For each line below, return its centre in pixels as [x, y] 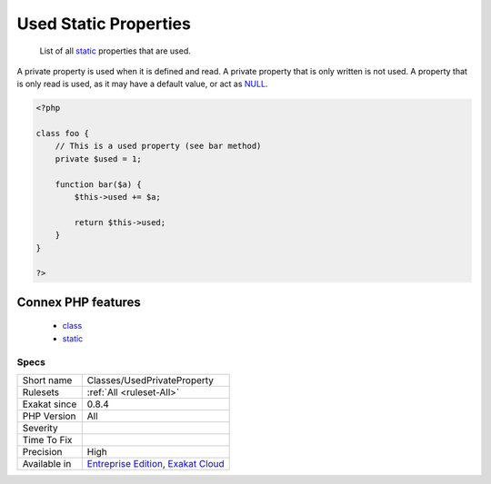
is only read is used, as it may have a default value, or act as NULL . [142, 84]
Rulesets [40, 392]
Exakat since [50, 404]
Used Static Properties [104, 24]
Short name [47, 380]
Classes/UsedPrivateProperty [150, 380]
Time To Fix [47, 440]
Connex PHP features [79, 302]
